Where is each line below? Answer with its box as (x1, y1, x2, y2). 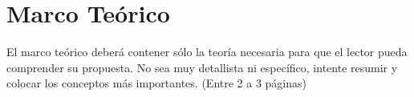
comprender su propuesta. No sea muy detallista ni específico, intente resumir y (6, 59, 398, 75)
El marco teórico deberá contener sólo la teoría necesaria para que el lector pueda (6, 43, 408, 60)
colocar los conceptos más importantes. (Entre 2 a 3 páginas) (6, 75, 306, 91)
